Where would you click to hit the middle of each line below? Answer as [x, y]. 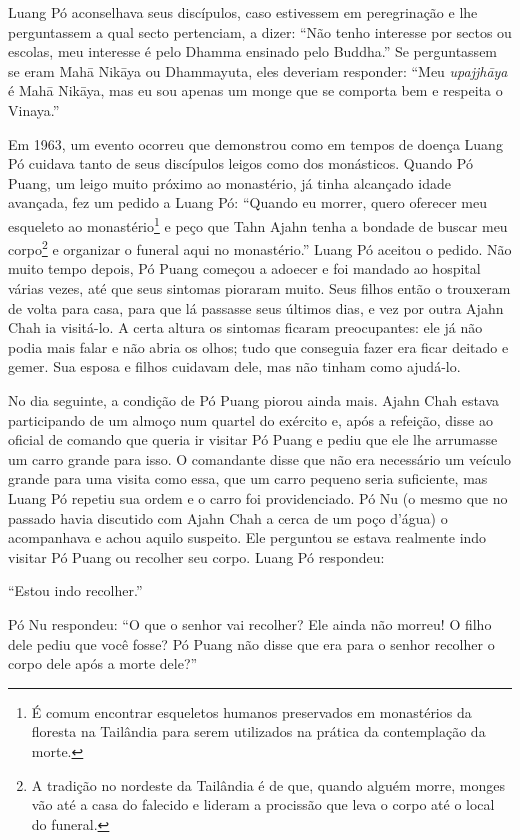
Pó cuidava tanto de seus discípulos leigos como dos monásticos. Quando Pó [240, 163]
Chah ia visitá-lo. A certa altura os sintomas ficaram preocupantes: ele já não [245, 327]
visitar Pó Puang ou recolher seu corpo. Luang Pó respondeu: [196, 556]
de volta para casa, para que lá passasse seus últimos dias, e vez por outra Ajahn [256, 307]
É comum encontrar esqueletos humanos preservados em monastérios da [251, 711]
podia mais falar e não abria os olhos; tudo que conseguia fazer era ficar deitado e [258, 346]
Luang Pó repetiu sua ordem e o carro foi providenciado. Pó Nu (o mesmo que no [258, 497]
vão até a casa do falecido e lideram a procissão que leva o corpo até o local [263, 804]
